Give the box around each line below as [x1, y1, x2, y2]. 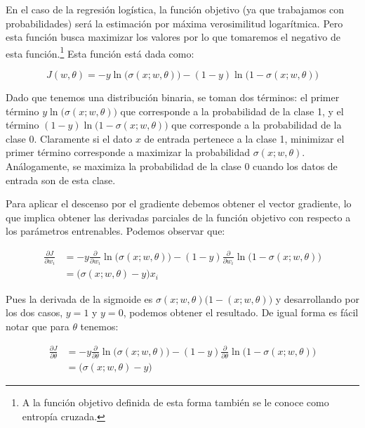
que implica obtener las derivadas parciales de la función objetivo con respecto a [6, 209, 351, 224]
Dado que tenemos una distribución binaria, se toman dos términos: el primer [6, 90, 340, 105]
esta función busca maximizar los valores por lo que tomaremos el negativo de [6, 30, 340, 44]
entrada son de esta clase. [6, 172, 116, 187]
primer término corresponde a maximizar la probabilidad [6, 145, 251, 160]
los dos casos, [6, 305, 63, 320]
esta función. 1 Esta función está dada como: [6, 44, 194, 60]
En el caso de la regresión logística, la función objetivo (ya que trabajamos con [6, 2, 345, 16]
